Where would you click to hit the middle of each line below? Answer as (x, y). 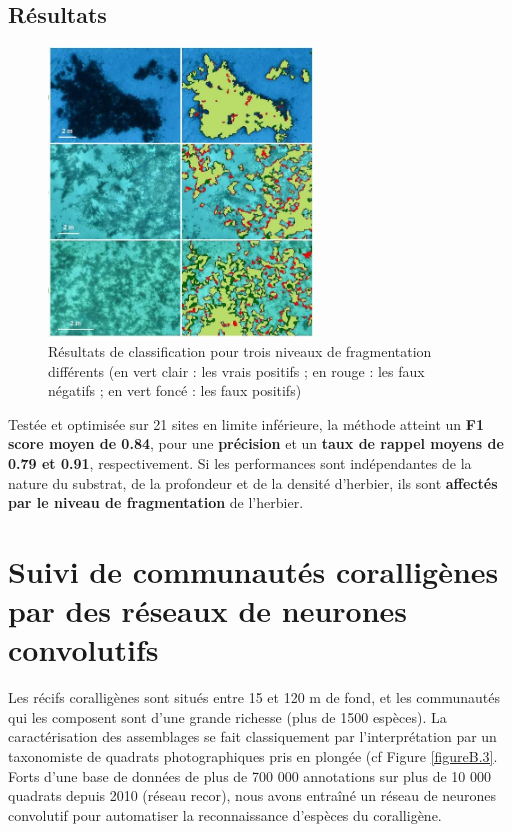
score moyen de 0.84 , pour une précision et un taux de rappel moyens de (256, 443)
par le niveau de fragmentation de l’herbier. (156, 502)
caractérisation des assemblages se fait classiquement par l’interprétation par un (252, 736)
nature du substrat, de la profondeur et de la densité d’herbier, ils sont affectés (253, 482)
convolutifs (83, 649)
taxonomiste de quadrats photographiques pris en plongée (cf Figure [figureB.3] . (253, 755)
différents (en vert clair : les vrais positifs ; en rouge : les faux (236, 370)
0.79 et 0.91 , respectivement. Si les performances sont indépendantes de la (240, 462)
